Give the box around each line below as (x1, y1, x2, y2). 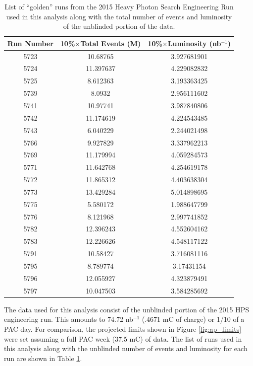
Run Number (7, 38, 53, 48)
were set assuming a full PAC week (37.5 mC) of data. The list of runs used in (4, 333, 242, 344)
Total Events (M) (80, 38, 141, 48)
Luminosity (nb (167, 38, 221, 48)
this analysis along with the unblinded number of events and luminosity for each (4, 343, 248, 354)
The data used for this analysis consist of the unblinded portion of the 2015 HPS (4, 304, 250, 314)
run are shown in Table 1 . (4, 353, 82, 363)
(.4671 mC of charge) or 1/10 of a (142, 314, 245, 324)
